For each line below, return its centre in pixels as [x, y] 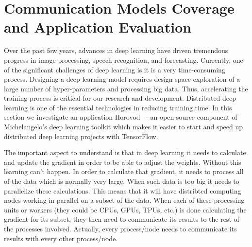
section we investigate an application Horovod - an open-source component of [121, 117]
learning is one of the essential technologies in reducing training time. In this [118, 107]
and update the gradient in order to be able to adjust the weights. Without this [123, 162]
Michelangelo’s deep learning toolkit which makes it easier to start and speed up [124, 127]
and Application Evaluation [98, 27]
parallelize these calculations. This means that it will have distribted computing [123, 190]
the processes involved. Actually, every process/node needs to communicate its [120, 229]
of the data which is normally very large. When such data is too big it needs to [122, 181]
